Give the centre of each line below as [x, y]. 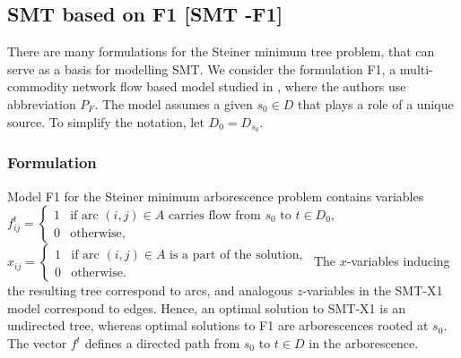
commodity [38, 86]
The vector [37, 343]
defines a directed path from [162, 343]
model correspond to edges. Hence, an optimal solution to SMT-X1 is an [207, 307]
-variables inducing [398, 261]
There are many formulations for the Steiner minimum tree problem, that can [221, 51]
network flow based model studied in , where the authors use [239, 86]
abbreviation [42, 103]
